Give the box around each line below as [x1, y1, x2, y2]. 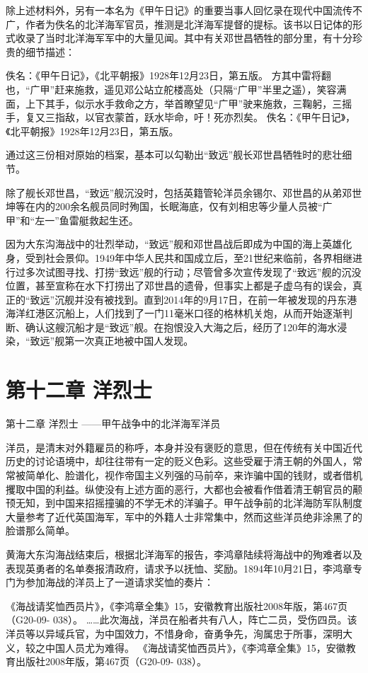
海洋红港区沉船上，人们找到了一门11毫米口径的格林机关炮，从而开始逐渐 [6, 306, 343, 321]
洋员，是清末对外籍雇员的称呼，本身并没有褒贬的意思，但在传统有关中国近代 [6, 439, 362, 454]
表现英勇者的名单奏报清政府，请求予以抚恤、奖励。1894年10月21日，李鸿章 [6, 560, 352, 575]
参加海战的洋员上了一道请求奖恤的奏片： [25, 575, 214, 589]
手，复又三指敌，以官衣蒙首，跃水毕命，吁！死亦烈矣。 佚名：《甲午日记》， [6, 110, 356, 125]
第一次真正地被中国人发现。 [64, 333, 194, 348]
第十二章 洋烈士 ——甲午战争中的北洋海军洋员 [6, 416, 221, 431]
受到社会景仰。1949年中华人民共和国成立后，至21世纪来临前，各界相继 [25, 250, 352, 265]
